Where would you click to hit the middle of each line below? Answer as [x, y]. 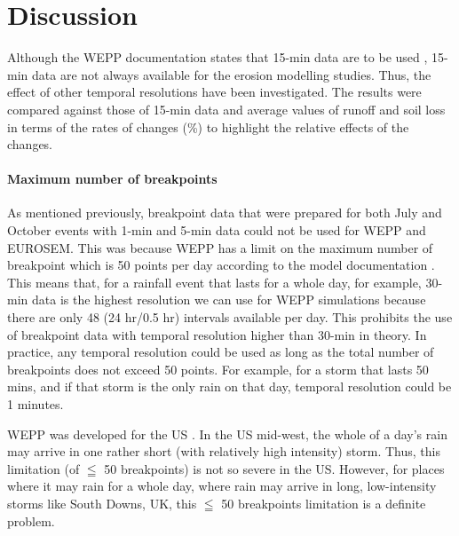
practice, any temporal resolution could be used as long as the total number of [221, 352]
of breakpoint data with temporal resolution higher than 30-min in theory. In [217, 334]
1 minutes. [36, 404]
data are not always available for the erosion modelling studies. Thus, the [231, 74]
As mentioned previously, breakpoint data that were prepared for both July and [225, 213]
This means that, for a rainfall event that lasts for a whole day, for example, [214, 282]
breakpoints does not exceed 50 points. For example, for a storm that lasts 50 [218, 369]
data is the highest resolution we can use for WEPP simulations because [229, 300]
